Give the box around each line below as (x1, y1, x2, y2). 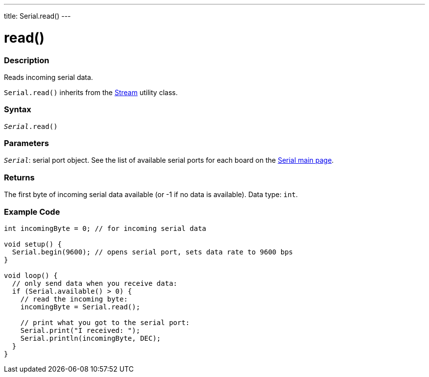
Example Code (4, 206, 60, 217)
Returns (4, 172, 35, 182)
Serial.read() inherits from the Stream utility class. (4, 88, 178, 97)
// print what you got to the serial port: (20, 318, 190, 327)
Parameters (4, 138, 49, 148)
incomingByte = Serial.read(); (20, 302, 141, 311)
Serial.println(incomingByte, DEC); (20, 334, 161, 342)
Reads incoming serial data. (4, 73, 93, 81)
